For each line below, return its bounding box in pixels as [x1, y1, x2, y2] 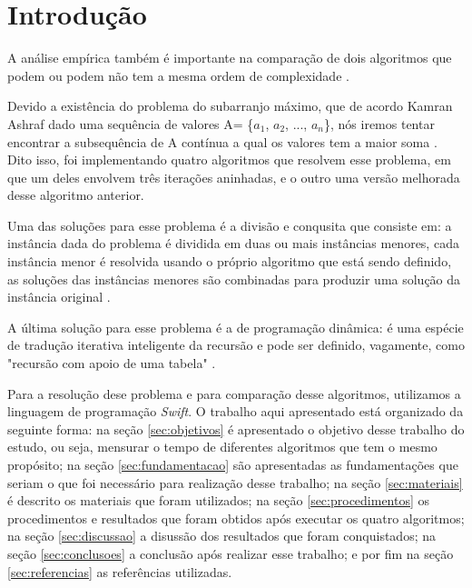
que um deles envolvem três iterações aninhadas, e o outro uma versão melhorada [7, 167, 460, 186]
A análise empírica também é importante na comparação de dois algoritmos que [7, 48, 452, 67]
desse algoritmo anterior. [7, 185, 144, 204]
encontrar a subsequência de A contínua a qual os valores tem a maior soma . [7, 132, 438, 151]
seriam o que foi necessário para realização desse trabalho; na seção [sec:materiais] [7, 473, 463, 492]
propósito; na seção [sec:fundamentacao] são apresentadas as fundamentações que [7, 455, 458, 473]
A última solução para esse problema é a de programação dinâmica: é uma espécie [7, 317, 464, 336]
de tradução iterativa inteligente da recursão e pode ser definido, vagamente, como [7, 335, 465, 354]
